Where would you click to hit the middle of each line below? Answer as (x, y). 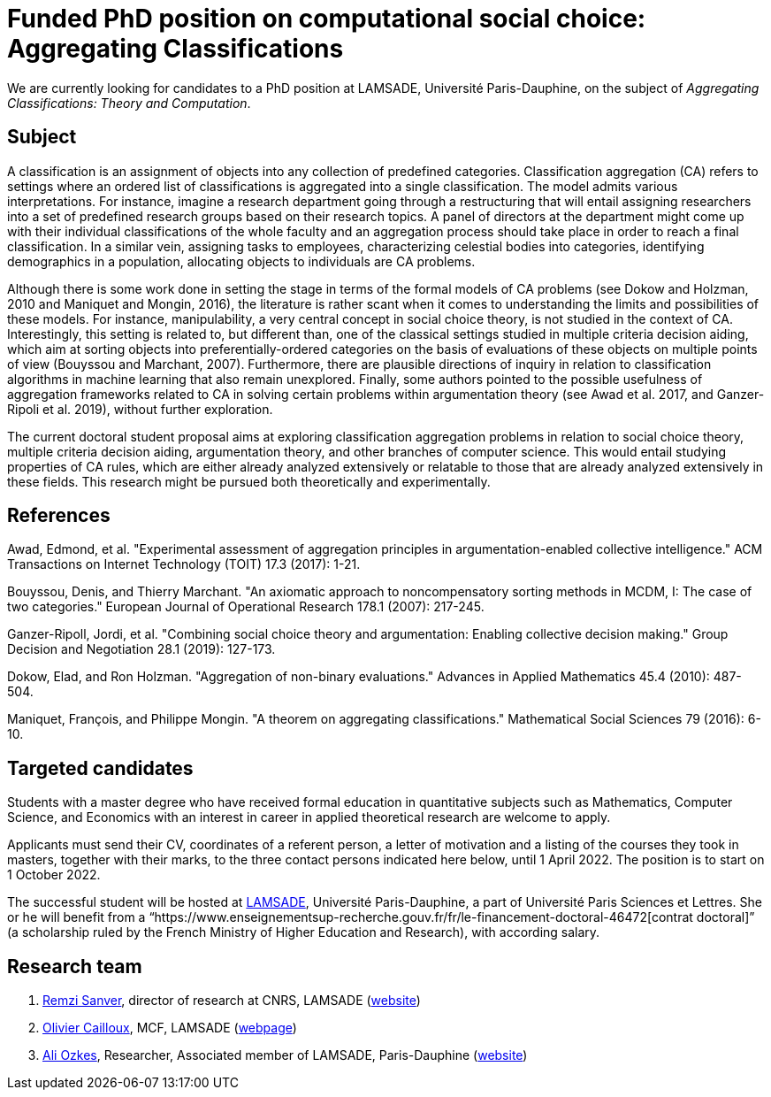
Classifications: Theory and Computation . (129, 103)
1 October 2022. (54, 875)
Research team (75, 966)
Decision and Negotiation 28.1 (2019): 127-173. (141, 649)
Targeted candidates (100, 768)
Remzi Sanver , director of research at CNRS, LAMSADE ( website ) (232, 1001)
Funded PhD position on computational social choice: (327, 19)
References (59, 516)
